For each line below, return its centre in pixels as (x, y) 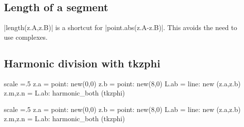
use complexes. (26, 37)
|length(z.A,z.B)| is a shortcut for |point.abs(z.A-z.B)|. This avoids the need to (121, 27)
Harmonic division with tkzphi (82, 63)
